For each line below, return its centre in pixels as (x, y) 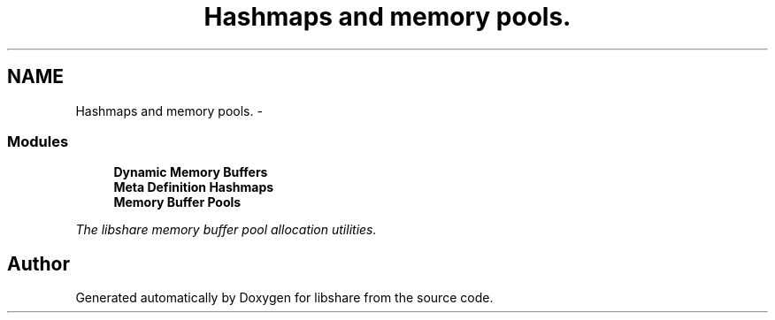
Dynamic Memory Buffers (191, 172)
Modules (38, 141)
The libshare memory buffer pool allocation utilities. (226, 230)
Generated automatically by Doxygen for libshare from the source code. (284, 298)
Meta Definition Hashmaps (194, 187)
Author (38, 263)
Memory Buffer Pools (177, 202)
